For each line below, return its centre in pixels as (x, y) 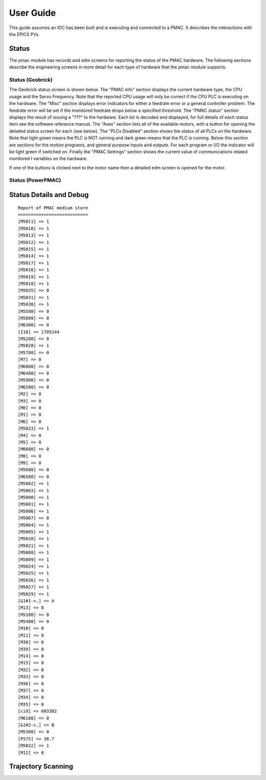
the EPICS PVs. (24, 34)
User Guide (33, 13)
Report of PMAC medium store (53, 208)
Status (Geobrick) (31, 80)
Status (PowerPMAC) (35, 180)
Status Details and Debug (49, 195)
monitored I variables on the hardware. (49, 159)
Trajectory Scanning (41, 766)
